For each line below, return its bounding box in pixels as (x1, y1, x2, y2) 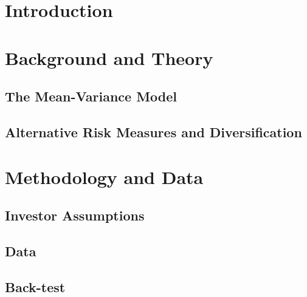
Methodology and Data (5, 164, 204, 189)
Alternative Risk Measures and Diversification (5, 122, 302, 141)
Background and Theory (5, 45, 213, 70)
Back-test (5, 277, 66, 296)
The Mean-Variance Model (5, 87, 178, 106)
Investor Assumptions (5, 206, 145, 225)
